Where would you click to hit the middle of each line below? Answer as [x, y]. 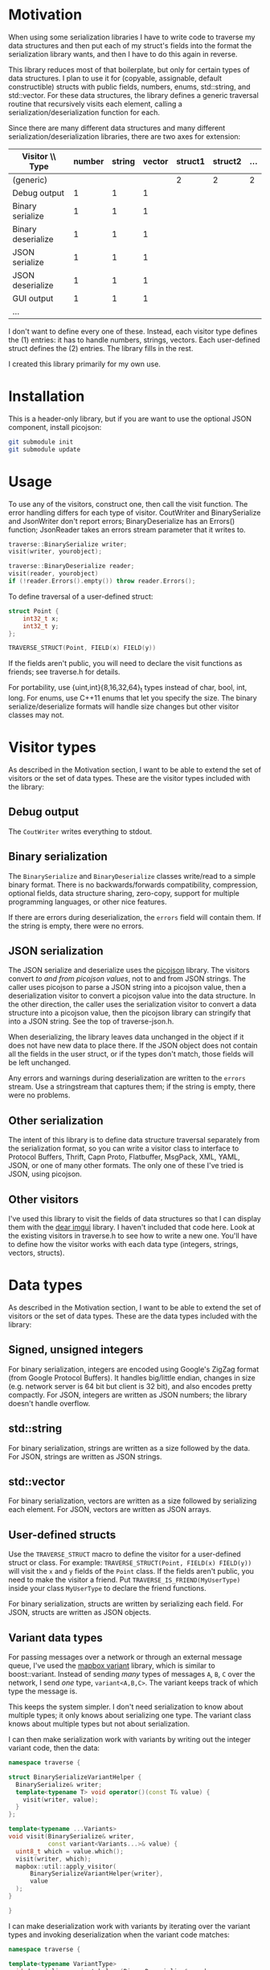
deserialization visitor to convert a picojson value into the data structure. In [132, 996]
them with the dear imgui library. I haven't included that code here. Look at [132, 1228]
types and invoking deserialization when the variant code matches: [119, 1935]
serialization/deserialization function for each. [84, 112]
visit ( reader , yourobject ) [53, 574]
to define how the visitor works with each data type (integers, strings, [123, 1245]
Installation [47, 396]
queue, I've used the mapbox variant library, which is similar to [112, 1666]
